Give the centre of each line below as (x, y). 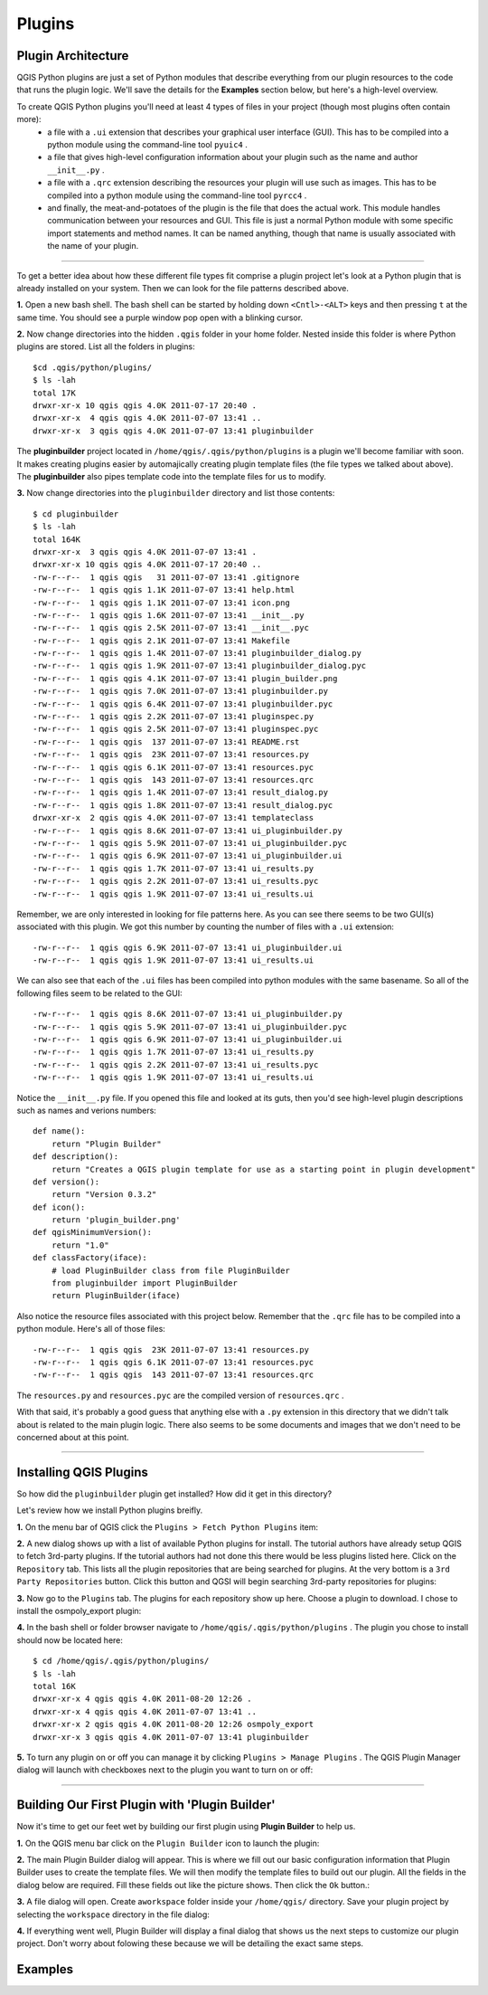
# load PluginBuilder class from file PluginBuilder (171, 1270)
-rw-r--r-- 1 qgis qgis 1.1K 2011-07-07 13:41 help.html (164, 590)
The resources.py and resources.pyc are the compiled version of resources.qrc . (180, 1395)
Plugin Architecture (73, 56)
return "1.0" (80, 1245)
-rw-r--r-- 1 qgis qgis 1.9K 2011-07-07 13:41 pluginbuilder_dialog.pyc (200, 666)
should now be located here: (70, 1640)
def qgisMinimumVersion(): (93, 1232)
